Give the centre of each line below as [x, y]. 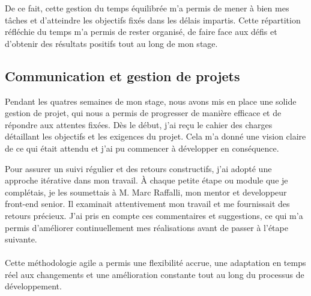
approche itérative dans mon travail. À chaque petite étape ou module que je [146, 180]
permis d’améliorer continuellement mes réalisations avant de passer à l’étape [146, 227]
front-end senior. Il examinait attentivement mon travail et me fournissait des [147, 204]
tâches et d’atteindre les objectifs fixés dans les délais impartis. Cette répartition [153, 20]
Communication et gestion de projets [122, 76]
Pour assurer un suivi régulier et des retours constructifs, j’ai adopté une [138, 168]
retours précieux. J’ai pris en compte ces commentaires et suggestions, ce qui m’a [154, 215]
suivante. [21, 239]
